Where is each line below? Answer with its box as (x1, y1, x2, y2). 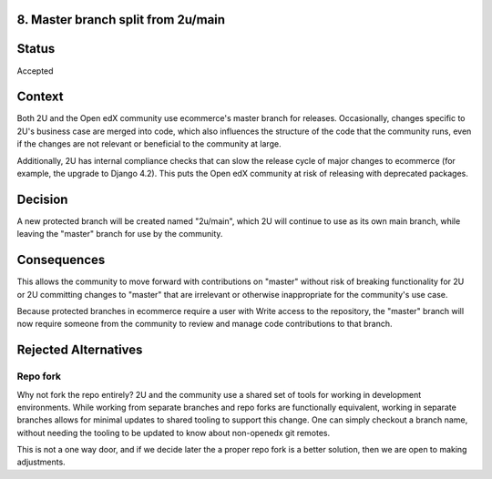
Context (16, 89, 64, 105)
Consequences (16, 252, 106, 268)
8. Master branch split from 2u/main (16, 12, 226, 27)
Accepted (16, 65, 54, 76)
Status (16, 41, 56, 56)
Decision (16, 191, 68, 207)
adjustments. (16, 456, 66, 468)
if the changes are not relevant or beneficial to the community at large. (16, 138, 282, 149)
